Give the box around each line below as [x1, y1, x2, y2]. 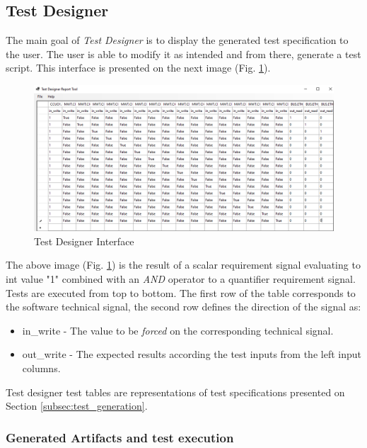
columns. [22, 360, 61, 375]
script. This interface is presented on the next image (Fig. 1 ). [6, 60, 271, 75]
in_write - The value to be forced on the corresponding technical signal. [22, 323, 334, 337]
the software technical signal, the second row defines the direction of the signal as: [6, 299, 361, 314]
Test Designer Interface [34, 233, 134, 248]
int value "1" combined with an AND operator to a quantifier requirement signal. [6, 271, 356, 286]
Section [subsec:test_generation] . [6, 398, 148, 413]
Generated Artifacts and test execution [6, 428, 234, 446]
